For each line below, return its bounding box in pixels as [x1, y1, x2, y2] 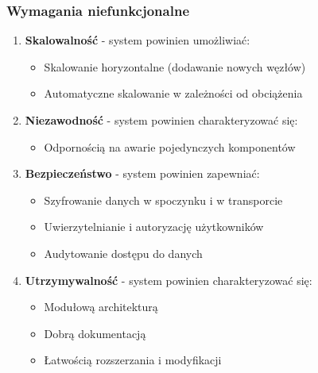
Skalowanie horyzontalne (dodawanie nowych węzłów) [44, 58, 306, 75]
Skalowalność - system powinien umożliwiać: [25, 32, 250, 48]
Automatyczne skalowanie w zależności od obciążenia [44, 85, 303, 102]
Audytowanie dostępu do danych [44, 244, 203, 261]
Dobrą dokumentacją [44, 325, 146, 341]
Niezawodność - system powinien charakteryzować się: [25, 112, 298, 128]
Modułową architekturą [44, 298, 158, 315]
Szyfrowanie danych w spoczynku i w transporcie [44, 191, 283, 208]
